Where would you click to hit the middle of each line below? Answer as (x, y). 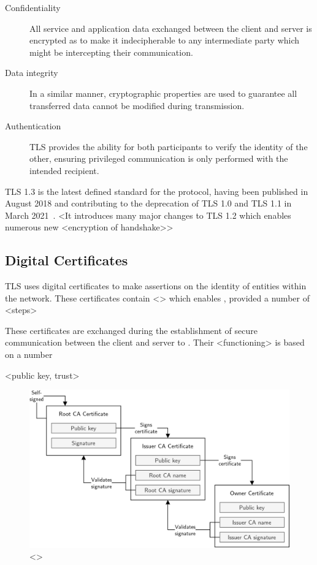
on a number (29, 355)
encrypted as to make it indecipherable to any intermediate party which (165, 40)
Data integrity (32, 73)
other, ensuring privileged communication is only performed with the (159, 158)
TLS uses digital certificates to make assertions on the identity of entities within (156, 286)
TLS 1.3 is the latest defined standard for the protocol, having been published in (157, 191)
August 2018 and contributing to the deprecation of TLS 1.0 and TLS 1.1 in (148, 203)
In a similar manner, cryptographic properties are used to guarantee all (163, 93)
